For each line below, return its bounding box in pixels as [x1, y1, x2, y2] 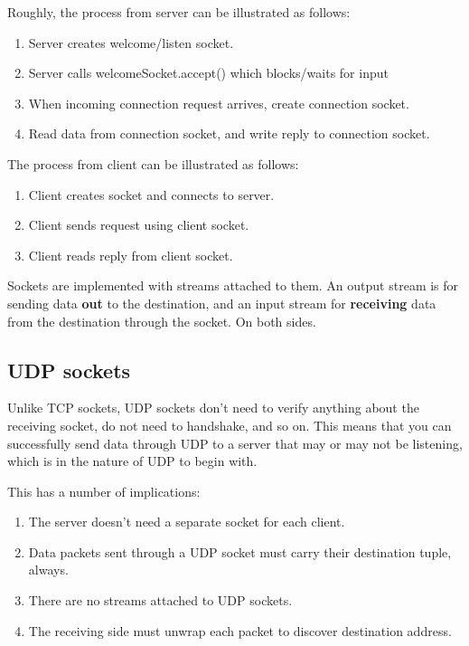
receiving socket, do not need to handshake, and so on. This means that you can [7, 415, 452, 434]
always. [28, 560, 69, 579]
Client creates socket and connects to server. [28, 185, 275, 204]
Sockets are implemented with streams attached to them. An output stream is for [7, 276, 459, 295]
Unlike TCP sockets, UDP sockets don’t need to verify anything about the [7, 398, 419, 417]
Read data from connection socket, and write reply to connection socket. [28, 124, 430, 143]
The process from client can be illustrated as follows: [7, 154, 299, 173]
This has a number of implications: [7, 481, 201, 500]
